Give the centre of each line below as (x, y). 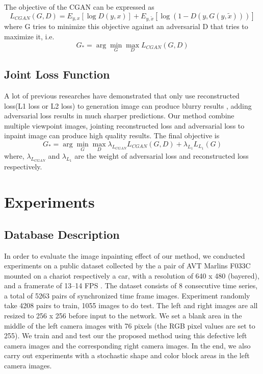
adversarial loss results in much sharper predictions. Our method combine (119, 116)
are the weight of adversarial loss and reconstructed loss (162, 156)
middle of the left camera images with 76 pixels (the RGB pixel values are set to (130, 325)
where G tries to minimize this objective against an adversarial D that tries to (126, 26)
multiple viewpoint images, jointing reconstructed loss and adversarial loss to (124, 125)
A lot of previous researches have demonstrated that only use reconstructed (122, 95)
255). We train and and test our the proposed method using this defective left (126, 335)
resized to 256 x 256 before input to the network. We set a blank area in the (123, 316)
